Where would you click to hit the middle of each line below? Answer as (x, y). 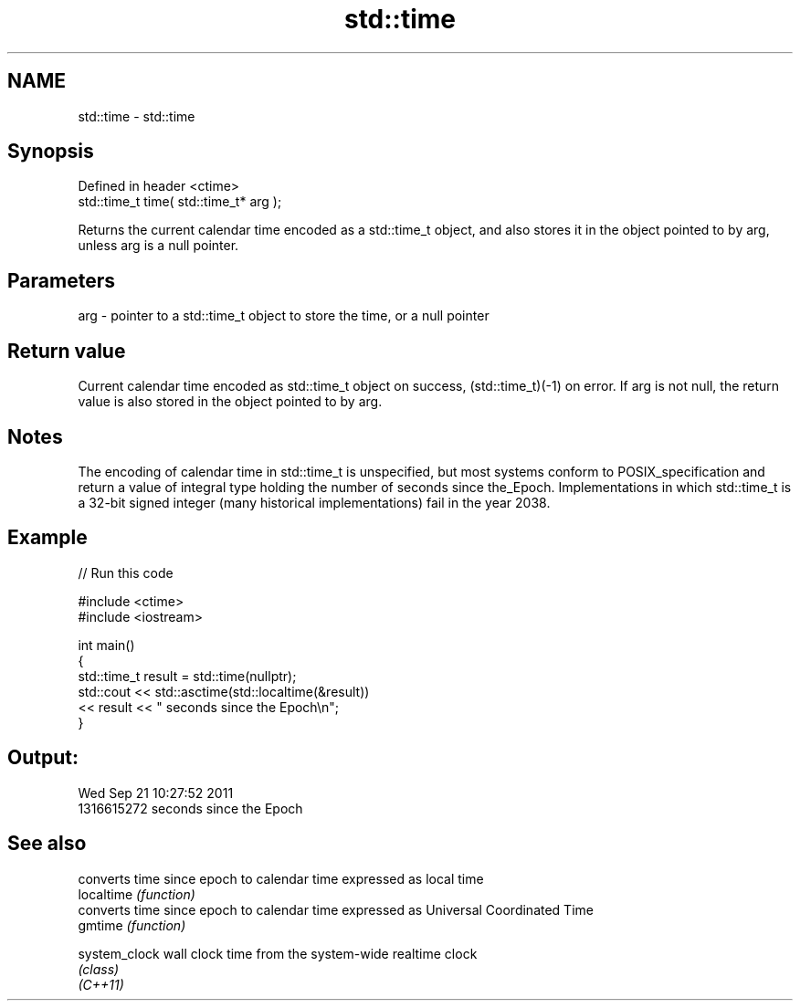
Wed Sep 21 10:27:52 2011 (156, 793)
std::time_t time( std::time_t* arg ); (180, 202)
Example (47, 538)
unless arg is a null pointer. (158, 246)
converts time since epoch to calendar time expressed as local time (281, 878)
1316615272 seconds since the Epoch (190, 808)
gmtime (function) (132, 925)
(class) (99, 969)
